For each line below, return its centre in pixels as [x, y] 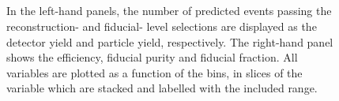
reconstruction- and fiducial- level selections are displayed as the [162, 26]
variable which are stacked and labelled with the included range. [162, 88]
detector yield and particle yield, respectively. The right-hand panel [170, 41]
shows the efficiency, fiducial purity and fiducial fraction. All [152, 57]
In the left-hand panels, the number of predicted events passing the [169, 11]
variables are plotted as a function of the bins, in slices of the [154, 72]
